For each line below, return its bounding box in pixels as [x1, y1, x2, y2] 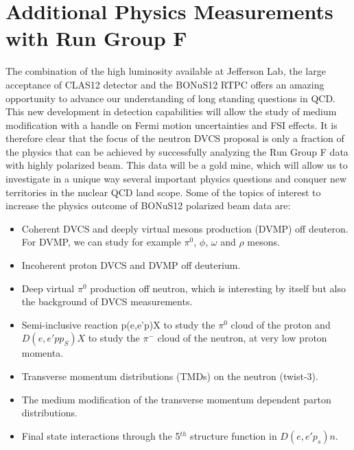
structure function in [190, 428, 277, 442]
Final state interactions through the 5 [21, 428, 180, 442]
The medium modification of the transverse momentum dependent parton [21, 392, 331, 406]
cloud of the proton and [231, 317, 331, 331]
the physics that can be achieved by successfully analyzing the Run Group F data [5, 144, 349, 158]
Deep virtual [21, 281, 75, 295]
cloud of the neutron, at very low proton [157, 331, 327, 345]
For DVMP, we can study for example [21, 235, 181, 249]
